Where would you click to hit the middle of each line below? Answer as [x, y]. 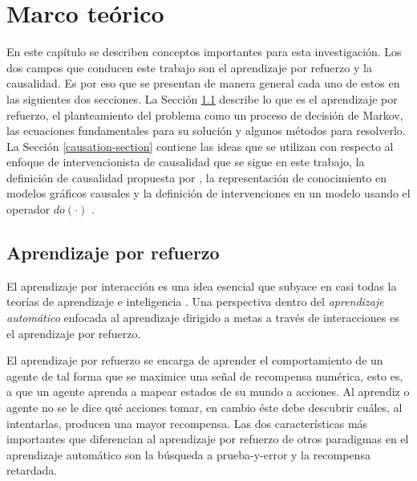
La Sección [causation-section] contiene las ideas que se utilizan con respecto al [200, 146]
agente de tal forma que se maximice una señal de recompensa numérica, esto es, [205, 375]
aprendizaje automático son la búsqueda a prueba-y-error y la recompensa [188, 454]
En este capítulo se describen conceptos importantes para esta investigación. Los [204, 52]
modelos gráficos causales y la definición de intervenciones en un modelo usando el [208, 193]
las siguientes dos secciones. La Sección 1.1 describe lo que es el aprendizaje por [202, 98]
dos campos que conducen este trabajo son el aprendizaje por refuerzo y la [189, 67]
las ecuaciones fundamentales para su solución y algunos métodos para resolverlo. [206, 130]
